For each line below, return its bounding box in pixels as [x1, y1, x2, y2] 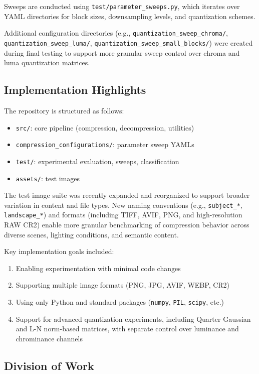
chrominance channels [16, 333, 83, 343]
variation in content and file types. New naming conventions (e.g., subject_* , [4, 199, 242, 210]
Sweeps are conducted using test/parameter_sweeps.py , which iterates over [4, 1, 240, 11]
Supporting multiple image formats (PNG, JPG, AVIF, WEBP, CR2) [16, 280, 230, 290]
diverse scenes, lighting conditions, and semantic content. [4, 229, 179, 239]
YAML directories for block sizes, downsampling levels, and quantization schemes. [4, 11, 255, 21]
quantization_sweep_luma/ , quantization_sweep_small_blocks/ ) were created [4, 37, 253, 48]
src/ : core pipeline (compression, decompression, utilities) [16, 122, 194, 133]
